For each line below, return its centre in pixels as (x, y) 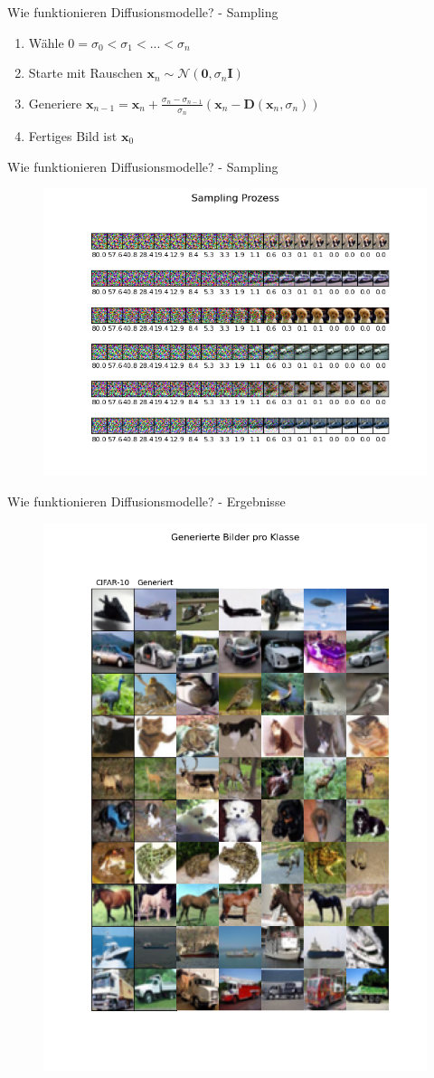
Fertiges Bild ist (73, 136)
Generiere (55, 103)
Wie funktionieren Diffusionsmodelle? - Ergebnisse (146, 501)
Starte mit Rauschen (85, 73)
